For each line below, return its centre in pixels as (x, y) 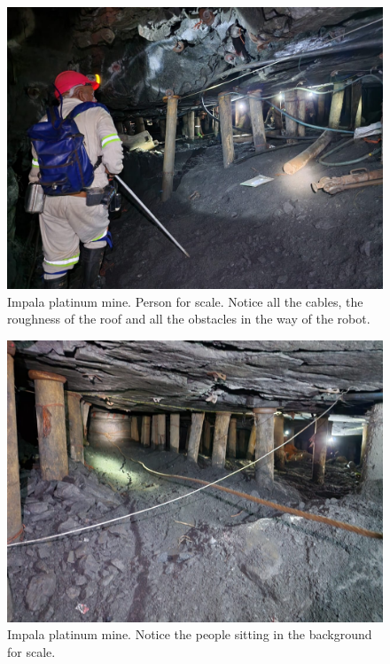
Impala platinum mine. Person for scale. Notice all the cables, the (185, 301)
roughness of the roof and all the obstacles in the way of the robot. (189, 319)
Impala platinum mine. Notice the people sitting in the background (190, 634)
